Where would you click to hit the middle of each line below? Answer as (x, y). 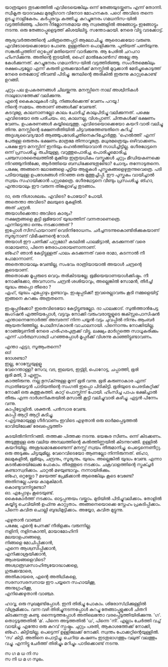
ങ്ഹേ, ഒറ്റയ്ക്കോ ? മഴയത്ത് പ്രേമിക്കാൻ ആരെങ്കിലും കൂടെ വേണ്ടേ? (69, 476)
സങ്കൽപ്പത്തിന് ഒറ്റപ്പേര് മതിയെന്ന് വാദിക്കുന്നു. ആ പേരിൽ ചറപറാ (72, 51)
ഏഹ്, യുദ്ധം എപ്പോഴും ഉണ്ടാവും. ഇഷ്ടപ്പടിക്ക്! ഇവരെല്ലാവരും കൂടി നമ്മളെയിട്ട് (82, 292)
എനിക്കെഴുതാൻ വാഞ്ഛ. (30, 593)
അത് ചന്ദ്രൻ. (18, 208)
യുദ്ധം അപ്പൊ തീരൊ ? (28, 287)
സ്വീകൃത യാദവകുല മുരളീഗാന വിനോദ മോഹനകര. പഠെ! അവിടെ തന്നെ (79, 13)
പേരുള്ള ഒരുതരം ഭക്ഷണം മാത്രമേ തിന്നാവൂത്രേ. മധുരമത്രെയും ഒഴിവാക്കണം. (81, 141)
